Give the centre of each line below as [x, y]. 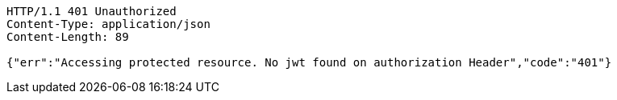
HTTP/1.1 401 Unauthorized [92, 11]
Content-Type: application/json [108, 24]
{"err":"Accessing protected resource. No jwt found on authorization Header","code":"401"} [309, 62]
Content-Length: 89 [68, 37]
